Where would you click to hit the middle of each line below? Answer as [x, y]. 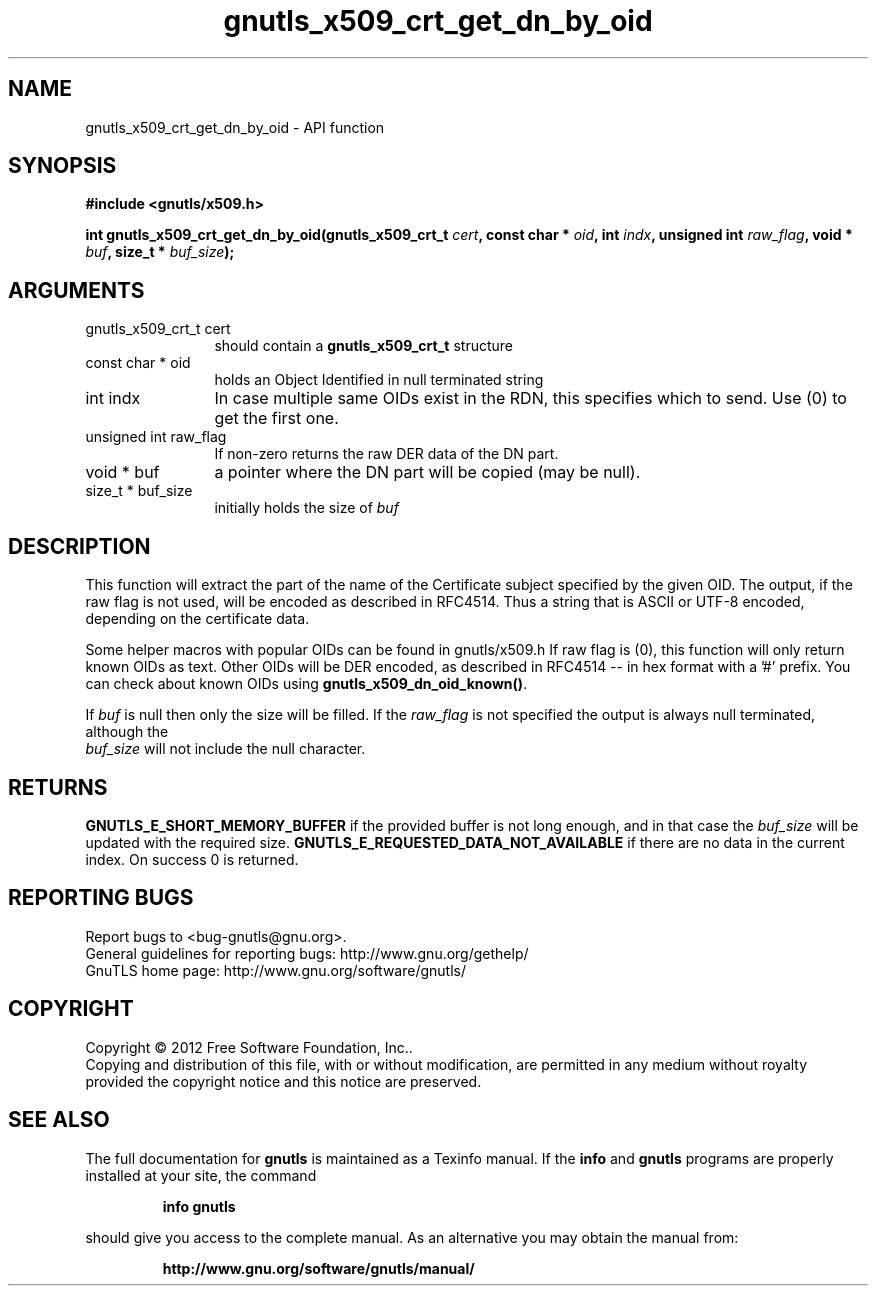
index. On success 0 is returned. [192, 859]
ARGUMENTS [76, 290]
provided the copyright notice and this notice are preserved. [283, 1081]
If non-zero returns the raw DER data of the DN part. [386, 454]
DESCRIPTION [79, 546]
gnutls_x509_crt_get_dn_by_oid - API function [235, 127]
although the [127, 732]
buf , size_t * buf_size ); [160, 252]
